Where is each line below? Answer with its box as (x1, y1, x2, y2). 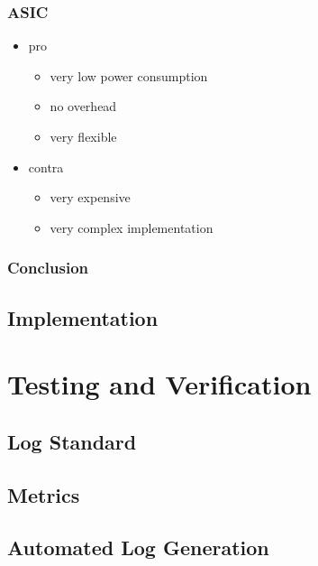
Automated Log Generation (7, 534, 269, 561)
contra (28, 157, 64, 176)
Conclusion (7, 256, 88, 279)
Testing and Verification (7, 366, 312, 403)
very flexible (50, 127, 117, 145)
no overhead (50, 97, 117, 116)
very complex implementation (50, 218, 214, 237)
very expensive (50, 188, 131, 207)
